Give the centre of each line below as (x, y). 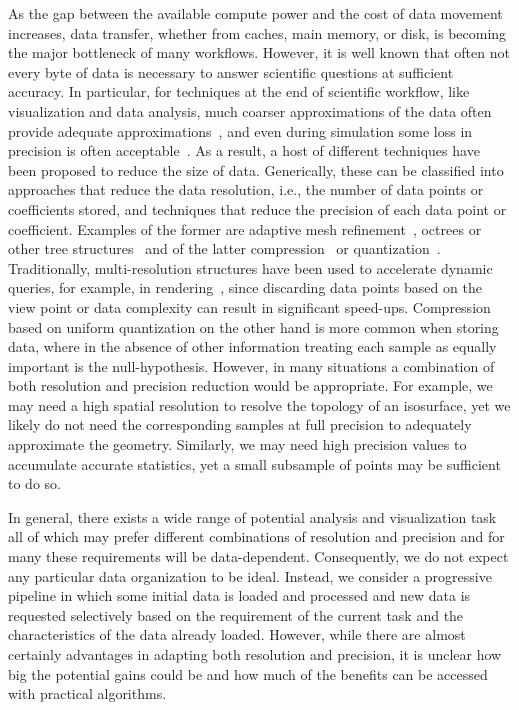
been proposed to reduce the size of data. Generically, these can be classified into (256, 169)
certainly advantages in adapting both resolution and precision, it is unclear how (255, 654)
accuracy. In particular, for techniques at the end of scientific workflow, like (239, 91)
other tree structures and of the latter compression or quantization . (224, 248)
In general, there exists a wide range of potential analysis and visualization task (252, 516)
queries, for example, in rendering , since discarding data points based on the (245, 287)
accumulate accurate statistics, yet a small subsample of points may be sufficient (254, 463)
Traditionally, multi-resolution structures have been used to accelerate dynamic (250, 267)
